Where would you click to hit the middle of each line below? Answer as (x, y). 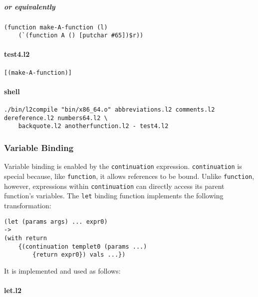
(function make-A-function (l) (56, 27)
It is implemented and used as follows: (62, 270)
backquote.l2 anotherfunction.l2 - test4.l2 (93, 126)
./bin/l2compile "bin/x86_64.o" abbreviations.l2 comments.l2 (110, 110)
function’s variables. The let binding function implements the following (114, 196)
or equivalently (30, 6)
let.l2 (13, 290)
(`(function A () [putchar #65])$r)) (81, 36)
